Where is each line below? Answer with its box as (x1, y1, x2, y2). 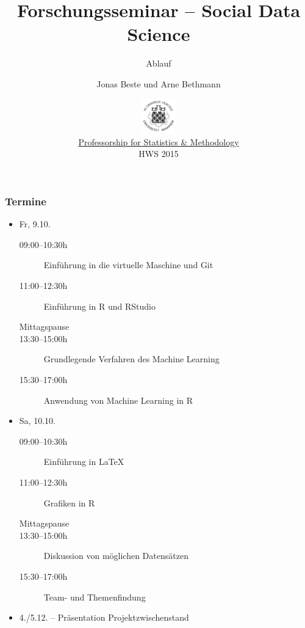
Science (127, 21, 190, 46)
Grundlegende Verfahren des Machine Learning (43, 352, 220, 365)
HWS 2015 (138, 147, 179, 160)
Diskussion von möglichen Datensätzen (43, 549, 188, 562)
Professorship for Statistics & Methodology (78, 135, 239, 148)
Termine (5, 193, 46, 208)
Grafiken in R (43, 496, 95, 509)
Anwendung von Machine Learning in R (43, 393, 193, 406)
